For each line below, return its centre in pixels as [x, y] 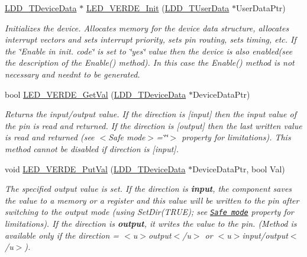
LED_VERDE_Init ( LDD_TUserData [158, 8]
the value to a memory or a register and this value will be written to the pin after [152, 200]
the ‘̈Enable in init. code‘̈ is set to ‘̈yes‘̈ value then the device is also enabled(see [149, 51]
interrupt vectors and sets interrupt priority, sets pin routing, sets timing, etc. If [151, 39]
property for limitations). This [236, 137]
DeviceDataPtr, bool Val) [239, 168]
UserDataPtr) [261, 8]
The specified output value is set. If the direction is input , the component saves [148, 189]
